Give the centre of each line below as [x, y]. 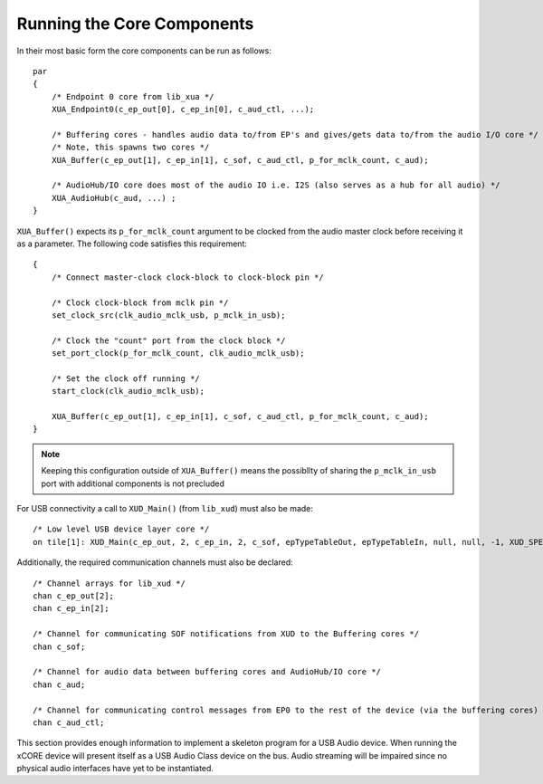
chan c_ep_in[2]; [71, 608]
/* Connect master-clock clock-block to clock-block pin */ [188, 277]
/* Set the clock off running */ [126, 378]
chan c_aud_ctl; [69, 722]
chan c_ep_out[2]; [74, 596]
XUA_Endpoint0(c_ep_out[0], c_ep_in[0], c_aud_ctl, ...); [183, 110]
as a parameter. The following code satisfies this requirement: [132, 244]
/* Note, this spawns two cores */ [130, 148]
